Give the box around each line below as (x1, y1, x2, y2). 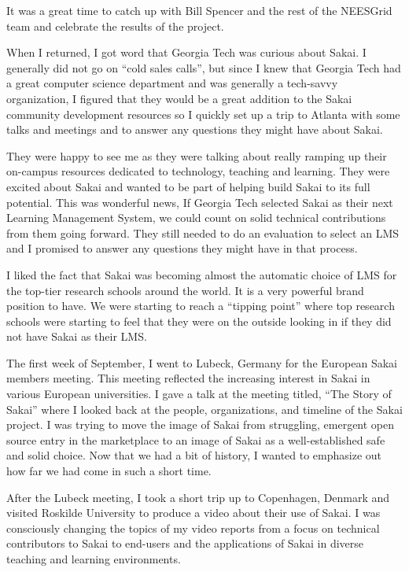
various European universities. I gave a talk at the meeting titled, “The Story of (6, 386, 392, 402)
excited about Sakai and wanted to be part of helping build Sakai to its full (6, 178, 370, 194)
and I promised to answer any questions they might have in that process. (6, 240, 358, 256)
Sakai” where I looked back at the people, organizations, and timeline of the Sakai (6, 400, 403, 417)
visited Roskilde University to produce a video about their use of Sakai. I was (6, 504, 381, 521)
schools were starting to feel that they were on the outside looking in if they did (6, 312, 392, 329)
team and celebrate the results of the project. (6, 17, 224, 34)
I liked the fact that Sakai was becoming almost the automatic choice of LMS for (6, 266, 397, 282)
